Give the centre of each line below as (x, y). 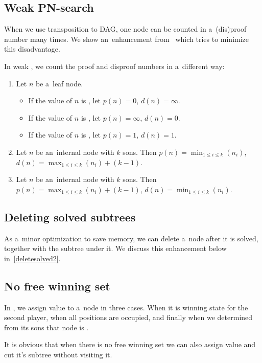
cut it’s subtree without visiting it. (58, 354)
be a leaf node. (59, 83)
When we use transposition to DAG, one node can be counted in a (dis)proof (125, 29)
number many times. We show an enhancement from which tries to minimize (127, 39)
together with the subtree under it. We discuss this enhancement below (115, 248)
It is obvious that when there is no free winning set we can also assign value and (130, 344)
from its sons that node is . (46, 327)
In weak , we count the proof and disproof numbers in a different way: (114, 66)
